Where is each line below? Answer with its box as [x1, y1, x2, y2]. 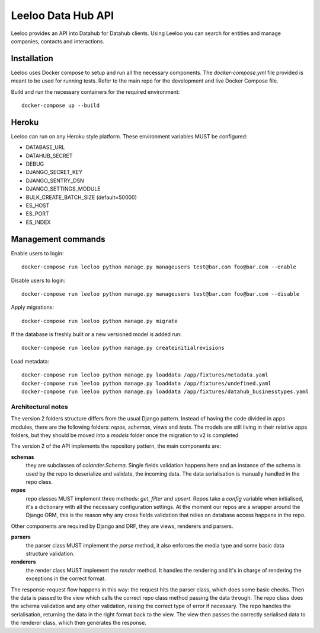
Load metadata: [11, 357, 50, 365]
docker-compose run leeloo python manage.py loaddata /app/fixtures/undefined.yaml [21, 380, 272, 387]
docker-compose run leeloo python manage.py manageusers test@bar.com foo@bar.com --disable [21, 290, 300, 297]
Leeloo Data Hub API [11, 9, 114, 22]
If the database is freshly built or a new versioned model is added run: [11, 331, 182, 338]
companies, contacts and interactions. [11, 37, 105, 45]
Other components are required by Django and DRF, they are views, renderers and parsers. [11, 523, 233, 530]
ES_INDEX [25, 219, 51, 226]
